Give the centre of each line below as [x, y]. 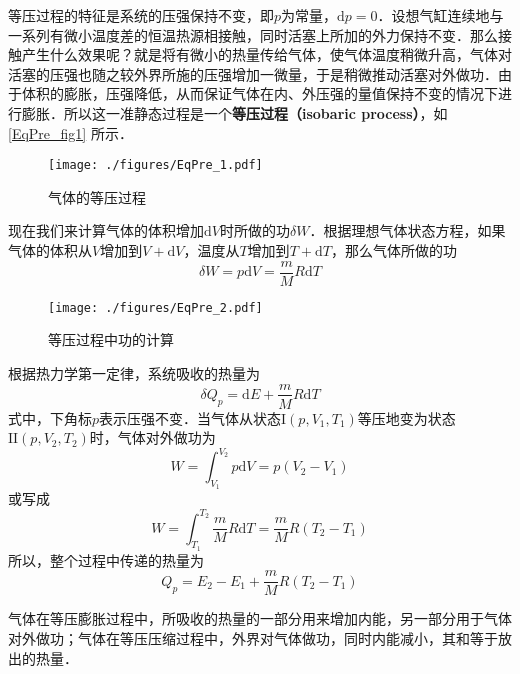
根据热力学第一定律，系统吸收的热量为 [134, 372]
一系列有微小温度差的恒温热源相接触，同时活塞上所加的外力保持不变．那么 [253, 34]
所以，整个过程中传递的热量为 [106, 559]
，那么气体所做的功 [393, 250]
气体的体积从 [50, 250]
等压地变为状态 [406, 417]
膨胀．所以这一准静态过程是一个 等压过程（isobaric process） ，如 [234, 112]
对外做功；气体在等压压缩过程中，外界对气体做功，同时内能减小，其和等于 [253, 638]
